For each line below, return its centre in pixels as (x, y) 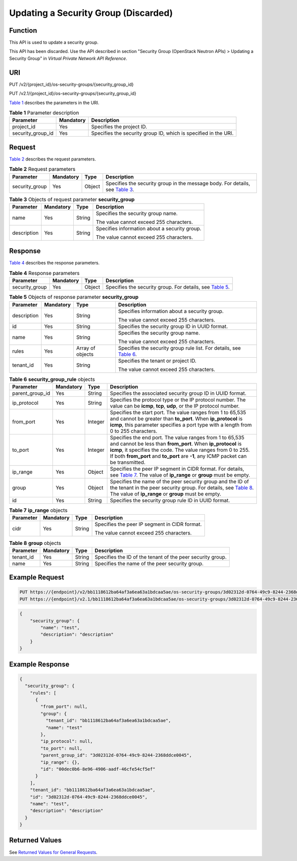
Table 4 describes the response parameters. (54, 263)
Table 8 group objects (35, 543)
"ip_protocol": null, (67, 741)
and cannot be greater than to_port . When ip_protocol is (176, 419)
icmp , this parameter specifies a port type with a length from (181, 425)
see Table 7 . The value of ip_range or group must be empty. (180, 475)
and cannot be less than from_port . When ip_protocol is (176, 443)
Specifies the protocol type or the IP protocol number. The (178, 400)
